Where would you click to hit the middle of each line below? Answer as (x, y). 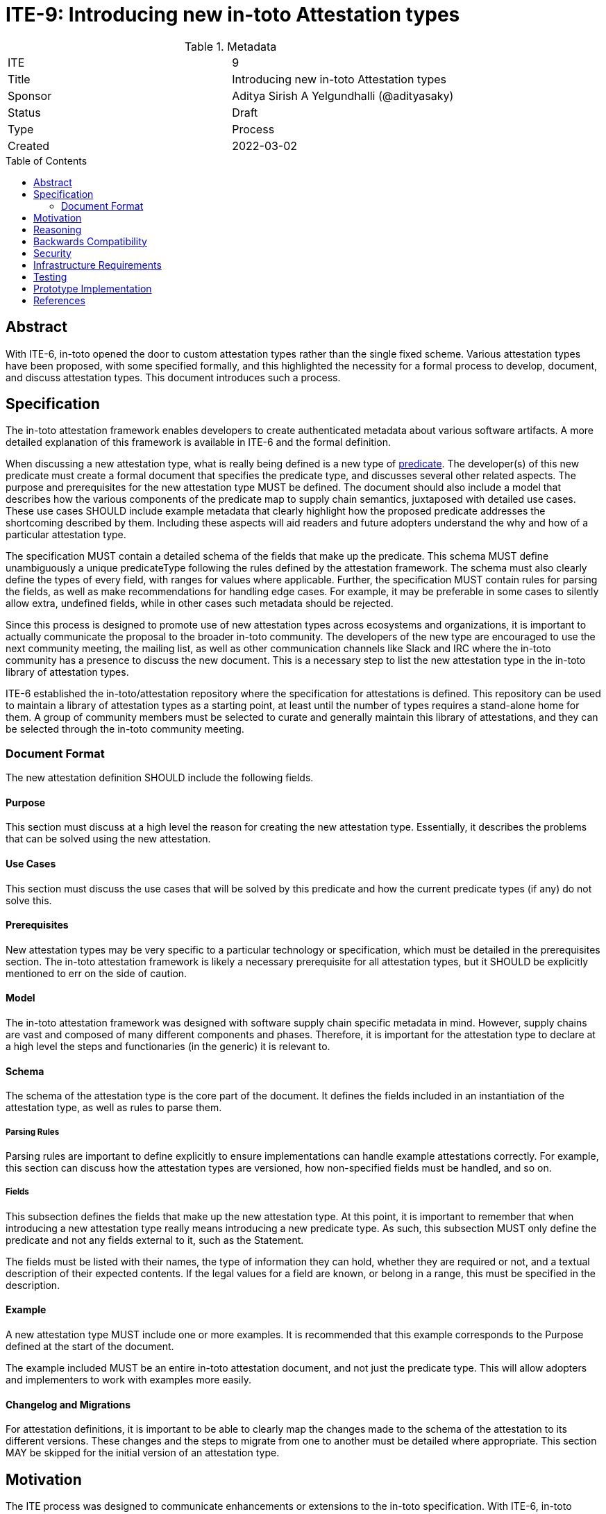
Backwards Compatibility (90, 241)
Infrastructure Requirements (98, 265)
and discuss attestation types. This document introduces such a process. (173, 377)
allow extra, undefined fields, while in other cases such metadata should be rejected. (200, 604)
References (59, 300)
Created (29, 145)
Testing (50, 276)
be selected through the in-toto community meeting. (125, 729)
